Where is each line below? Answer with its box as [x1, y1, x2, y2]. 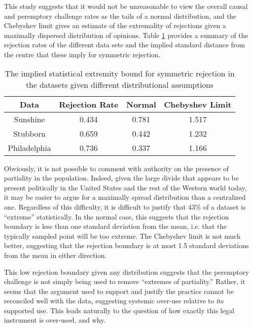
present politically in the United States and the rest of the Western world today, [4, 182, 247, 192]
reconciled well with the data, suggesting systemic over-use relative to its [4, 295, 224, 306]
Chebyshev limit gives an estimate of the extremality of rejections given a [4, 20, 226, 31]
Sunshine [14, 113, 45, 125]
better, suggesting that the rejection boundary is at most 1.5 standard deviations [4, 240, 249, 251]
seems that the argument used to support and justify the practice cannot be [4, 286, 234, 296]
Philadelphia [8, 142, 51, 153]
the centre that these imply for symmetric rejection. [4, 49, 161, 59]
